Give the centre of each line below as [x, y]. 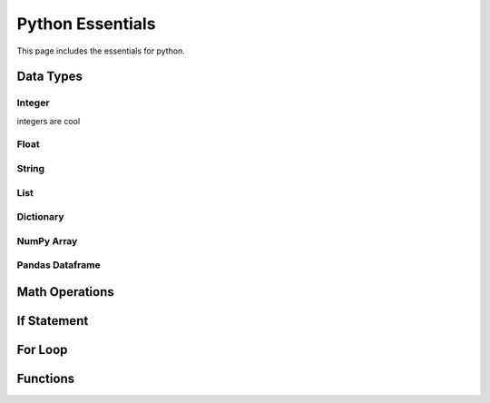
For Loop [42, 349]
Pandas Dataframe [59, 265]
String [31, 169]
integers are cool [49, 121]
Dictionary [40, 217]
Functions [46, 378]
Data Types [50, 77]
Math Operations [66, 292]
